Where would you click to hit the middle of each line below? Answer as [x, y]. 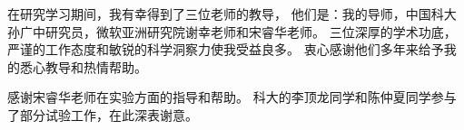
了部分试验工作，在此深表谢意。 [103, 114]
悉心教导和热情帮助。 [83, 66]
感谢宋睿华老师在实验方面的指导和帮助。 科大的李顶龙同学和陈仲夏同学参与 [232, 97]
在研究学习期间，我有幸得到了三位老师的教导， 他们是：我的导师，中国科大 [232, 14]
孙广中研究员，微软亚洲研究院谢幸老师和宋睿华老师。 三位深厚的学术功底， [232, 31]
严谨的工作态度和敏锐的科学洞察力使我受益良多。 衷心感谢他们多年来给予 [226, 49]
